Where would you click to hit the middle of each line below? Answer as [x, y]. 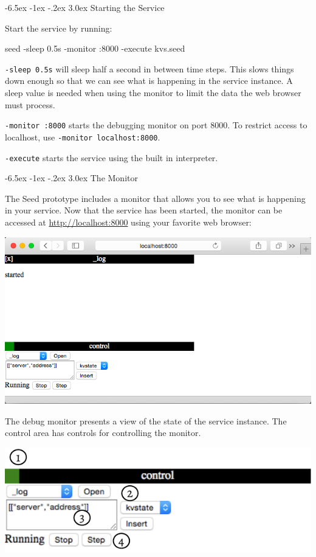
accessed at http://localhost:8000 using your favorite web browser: [128, 222]
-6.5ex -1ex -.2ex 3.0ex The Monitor [71, 178]
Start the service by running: [59, 28]
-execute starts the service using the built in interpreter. [112, 157]
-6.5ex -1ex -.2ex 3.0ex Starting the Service [85, 7]
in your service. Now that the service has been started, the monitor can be [144, 210]
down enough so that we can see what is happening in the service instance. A [149, 81]
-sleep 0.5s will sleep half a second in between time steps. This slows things [149, 68]
